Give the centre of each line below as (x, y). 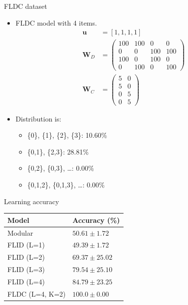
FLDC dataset (26, 6)
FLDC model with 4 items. (56, 22)
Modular (20, 232)
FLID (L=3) (26, 269)
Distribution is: (38, 118)
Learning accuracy (31, 201)
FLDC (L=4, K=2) (37, 293)
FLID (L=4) (26, 281)
